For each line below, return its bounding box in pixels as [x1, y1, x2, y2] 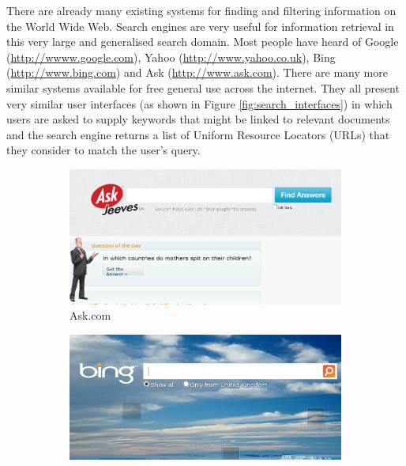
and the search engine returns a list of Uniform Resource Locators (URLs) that [6, 126, 390, 142]
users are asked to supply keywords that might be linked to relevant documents [6, 111, 390, 127]
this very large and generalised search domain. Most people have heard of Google [6, 33, 399, 50]
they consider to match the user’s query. [6, 142, 201, 158]
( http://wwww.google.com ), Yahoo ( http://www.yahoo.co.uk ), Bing [6, 48, 336, 65]
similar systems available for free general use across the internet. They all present [6, 79, 400, 96]
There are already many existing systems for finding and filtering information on [6, 2, 397, 18]
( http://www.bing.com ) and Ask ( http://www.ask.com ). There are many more [6, 64, 388, 81]
